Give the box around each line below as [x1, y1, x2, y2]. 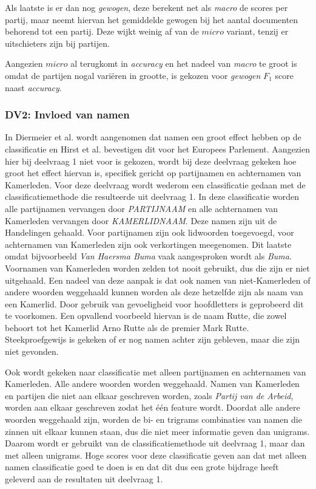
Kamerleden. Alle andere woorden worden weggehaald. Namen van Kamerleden [5, 377, 300, 390]
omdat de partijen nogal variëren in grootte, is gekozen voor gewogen [5, 69, 261, 81]
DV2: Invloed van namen [5, 107, 130, 122]
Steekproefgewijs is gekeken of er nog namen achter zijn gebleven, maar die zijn [5, 333, 300, 346]
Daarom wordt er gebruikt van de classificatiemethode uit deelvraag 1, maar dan [5, 437, 305, 450]
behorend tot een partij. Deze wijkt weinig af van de [5, 25, 199, 38]
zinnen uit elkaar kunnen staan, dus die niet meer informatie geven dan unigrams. [5, 425, 310, 437]
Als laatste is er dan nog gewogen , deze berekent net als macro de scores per [5, 1, 288, 13]
